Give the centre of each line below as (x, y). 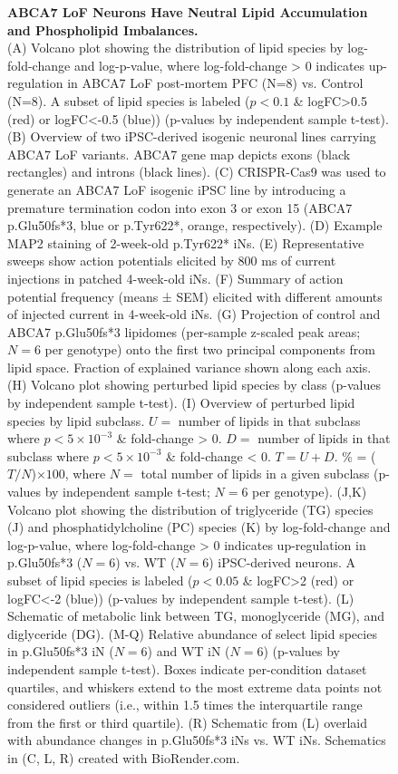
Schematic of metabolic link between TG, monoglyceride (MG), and (196, 616)
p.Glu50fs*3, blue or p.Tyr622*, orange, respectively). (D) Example (195, 225)
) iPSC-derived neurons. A (282, 562)
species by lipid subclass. (76, 420)
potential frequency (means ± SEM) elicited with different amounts (195, 296)
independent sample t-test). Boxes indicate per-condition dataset (187, 668)
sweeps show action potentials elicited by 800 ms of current (172, 261)
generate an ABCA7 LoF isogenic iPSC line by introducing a (177, 189)
